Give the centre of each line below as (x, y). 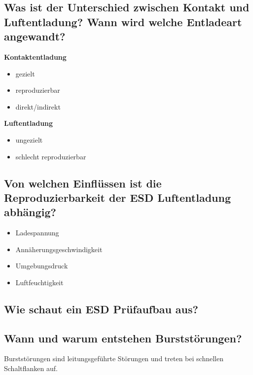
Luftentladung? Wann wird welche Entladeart (123, 21)
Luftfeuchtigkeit (39, 282)
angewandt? (35, 36)
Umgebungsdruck (42, 266)
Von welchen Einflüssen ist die (83, 183)
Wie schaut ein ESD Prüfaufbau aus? (101, 309)
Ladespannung (37, 233)
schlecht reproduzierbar (51, 156)
